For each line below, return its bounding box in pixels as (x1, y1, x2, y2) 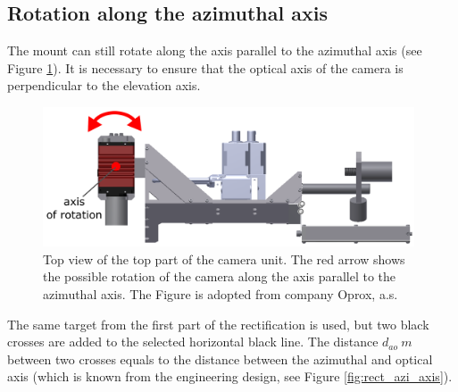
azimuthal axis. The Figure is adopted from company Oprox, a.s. (43, 285, 398, 304)
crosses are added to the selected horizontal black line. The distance (7, 332, 379, 351)
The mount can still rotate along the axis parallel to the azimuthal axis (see (7, 41, 422, 60)
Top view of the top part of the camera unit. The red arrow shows (43, 249, 405, 268)
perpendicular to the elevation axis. (7, 76, 201, 95)
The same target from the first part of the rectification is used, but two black (7, 314, 429, 333)
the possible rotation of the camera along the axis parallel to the (43, 267, 396, 286)
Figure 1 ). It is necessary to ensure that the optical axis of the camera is (7, 58, 404, 77)
